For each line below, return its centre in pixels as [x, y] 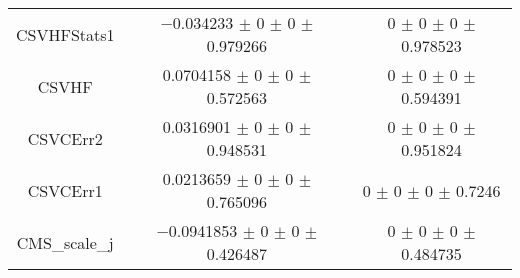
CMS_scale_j [65, 242]
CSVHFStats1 [65, 34]
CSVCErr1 [65, 190]
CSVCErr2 [65, 138]
